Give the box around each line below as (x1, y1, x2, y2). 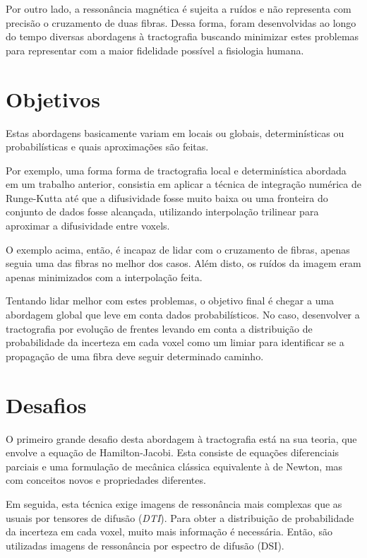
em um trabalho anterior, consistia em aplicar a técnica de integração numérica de (6, 177, 361, 191)
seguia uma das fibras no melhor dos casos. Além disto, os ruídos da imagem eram (6, 256, 361, 271)
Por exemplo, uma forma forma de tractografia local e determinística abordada (6, 162, 347, 177)
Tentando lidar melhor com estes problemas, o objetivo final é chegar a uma (6, 293, 335, 308)
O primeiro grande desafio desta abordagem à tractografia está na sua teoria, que (6, 431, 357, 446)
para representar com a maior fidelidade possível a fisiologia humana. (6, 42, 304, 57)
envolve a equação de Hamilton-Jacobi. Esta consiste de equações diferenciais (6, 445, 339, 460)
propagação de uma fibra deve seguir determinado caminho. (6, 348, 264, 363)
